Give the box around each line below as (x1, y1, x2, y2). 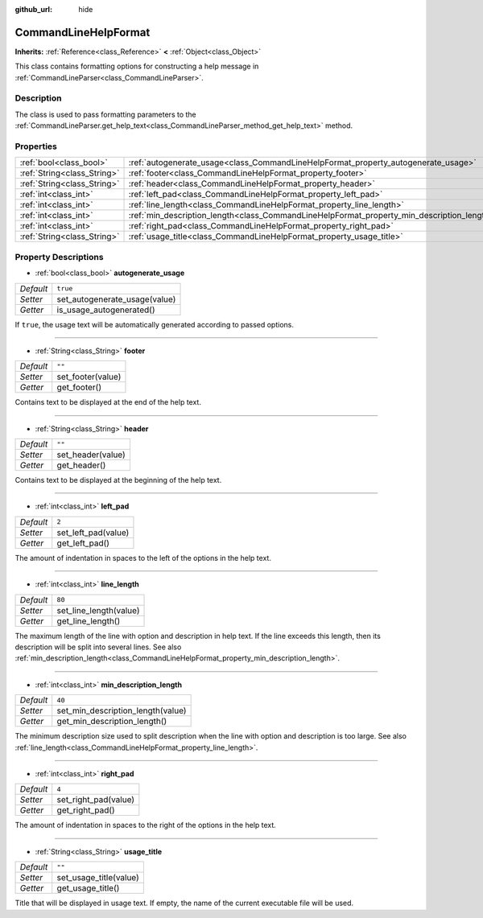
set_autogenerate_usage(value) (56, 294, 176, 305)
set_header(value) (56, 449, 126, 460)
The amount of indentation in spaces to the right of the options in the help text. (14, 821, 277, 830)
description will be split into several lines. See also (14, 642, 182, 652)
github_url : (14, 5, 52, 14)
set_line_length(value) (56, 604, 140, 615)
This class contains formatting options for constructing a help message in (14, 61, 259, 72)
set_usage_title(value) (56, 872, 140, 883)
